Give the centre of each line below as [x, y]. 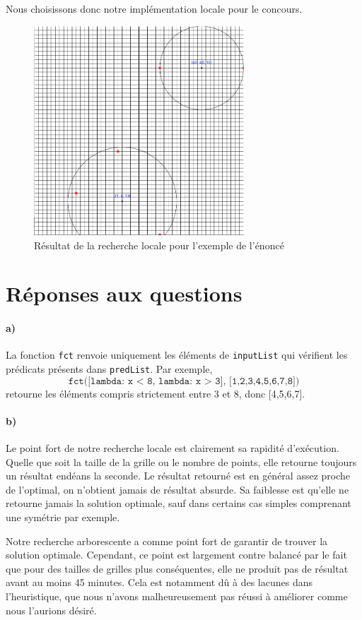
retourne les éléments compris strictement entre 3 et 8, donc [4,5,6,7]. [156, 393]
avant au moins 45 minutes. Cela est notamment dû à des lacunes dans [159, 582]
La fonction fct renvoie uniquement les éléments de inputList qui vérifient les [177, 355]
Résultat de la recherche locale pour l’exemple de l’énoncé [159, 245]
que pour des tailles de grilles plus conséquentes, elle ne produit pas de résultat [177, 568]
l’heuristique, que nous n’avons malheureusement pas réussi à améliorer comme [177, 596]
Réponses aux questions [124, 293]
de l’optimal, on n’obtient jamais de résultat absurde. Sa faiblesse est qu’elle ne [177, 489]
